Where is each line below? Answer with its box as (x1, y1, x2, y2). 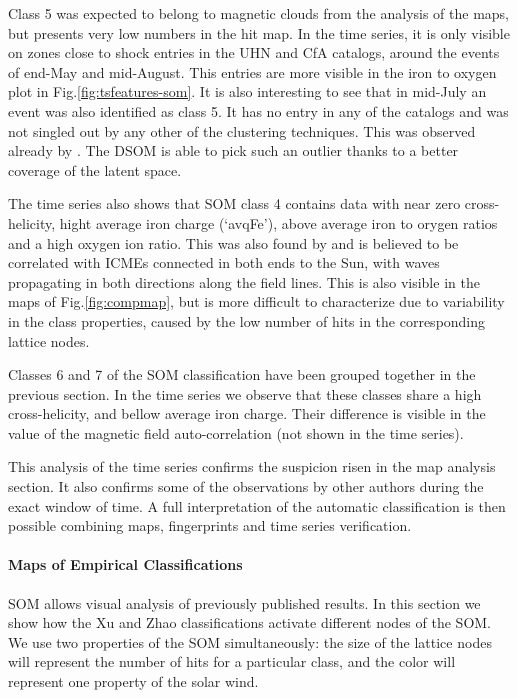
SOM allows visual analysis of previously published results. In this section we (8, 592, 481, 613)
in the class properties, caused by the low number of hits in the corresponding (8, 310, 486, 331)
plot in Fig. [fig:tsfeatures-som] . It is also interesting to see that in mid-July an (8, 81, 487, 102)
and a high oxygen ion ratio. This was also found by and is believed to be (8, 232, 459, 253)
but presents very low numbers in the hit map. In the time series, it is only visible (8, 22, 510, 43)
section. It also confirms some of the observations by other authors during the (8, 476, 484, 497)
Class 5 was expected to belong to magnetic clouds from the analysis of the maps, (8, 3, 510, 23)
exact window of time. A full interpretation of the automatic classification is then (8, 495, 506, 516)
